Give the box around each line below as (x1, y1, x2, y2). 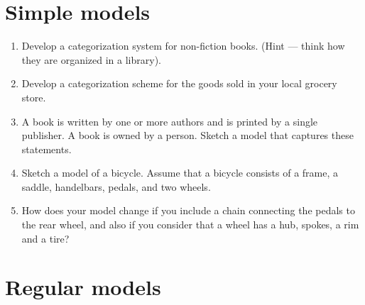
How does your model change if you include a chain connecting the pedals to (21, 203, 355, 218)
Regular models (5, 272, 161, 301)
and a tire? (21, 231, 70, 245)
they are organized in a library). (21, 52, 161, 67)
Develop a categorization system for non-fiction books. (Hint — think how (21, 38, 345, 53)
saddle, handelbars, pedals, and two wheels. (21, 179, 211, 194)
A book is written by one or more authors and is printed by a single (21, 113, 318, 128)
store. (21, 89, 46, 104)
